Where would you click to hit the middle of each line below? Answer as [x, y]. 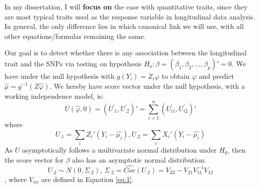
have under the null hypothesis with [59, 76]
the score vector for [34, 159]
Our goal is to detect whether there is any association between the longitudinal [126, 53]
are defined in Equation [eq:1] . [87, 179]
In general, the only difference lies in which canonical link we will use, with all [124, 26]
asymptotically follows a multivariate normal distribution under [119, 150]
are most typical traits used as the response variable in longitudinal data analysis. [130, 16]
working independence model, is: [54, 95]
